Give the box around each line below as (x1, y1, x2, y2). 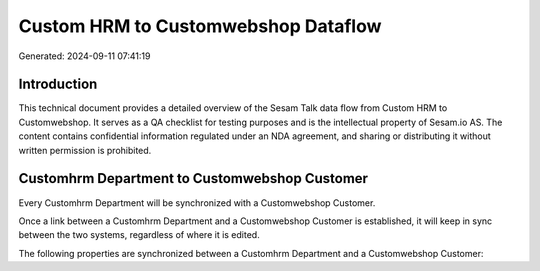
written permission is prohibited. (18, 144, 152, 156)
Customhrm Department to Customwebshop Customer (18, 170, 369, 187)
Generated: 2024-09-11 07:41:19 (18, 50, 151, 62)
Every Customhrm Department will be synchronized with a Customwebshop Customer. (18, 196, 376, 209)
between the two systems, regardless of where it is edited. (18, 229, 260, 241)
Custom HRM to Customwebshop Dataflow (18, 15, 382, 37)
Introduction (18, 76, 98, 93)
